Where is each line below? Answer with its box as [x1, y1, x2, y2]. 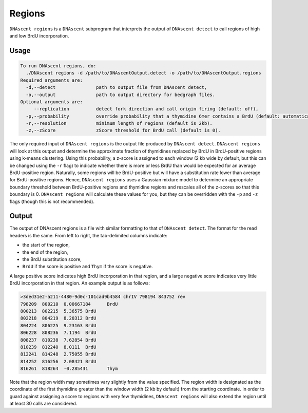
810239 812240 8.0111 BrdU [20, 344, 97, 350]
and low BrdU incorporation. [9, 32, 69, 39]
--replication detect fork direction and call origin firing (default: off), [33, 106, 259, 112]
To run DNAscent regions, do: [20, 63, 97, 69]
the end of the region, [22, 249, 69, 255]
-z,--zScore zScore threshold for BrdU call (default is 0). [26, 127, 221, 134]
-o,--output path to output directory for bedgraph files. [26, 91, 216, 98]
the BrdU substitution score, [22, 256, 82, 262]
